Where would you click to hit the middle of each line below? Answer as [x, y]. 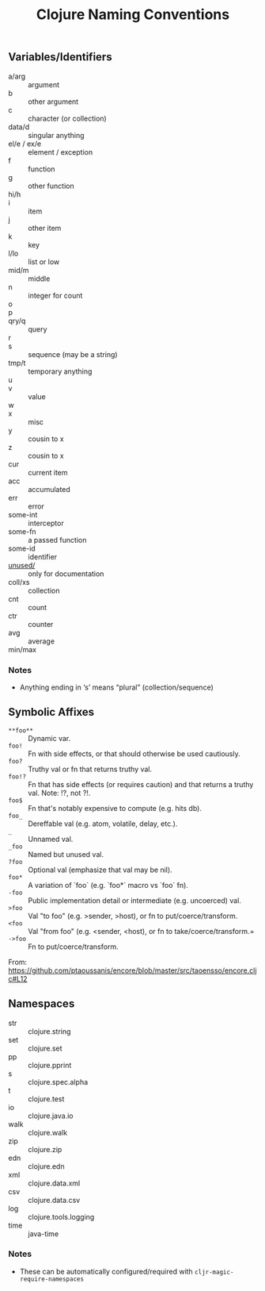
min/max [23, 649]
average [42, 641]
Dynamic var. [49, 738]
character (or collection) [67, 118]
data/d [19, 127]
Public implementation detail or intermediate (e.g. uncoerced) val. [134, 900]
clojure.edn [46, 1166]
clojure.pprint [50, 1065]
